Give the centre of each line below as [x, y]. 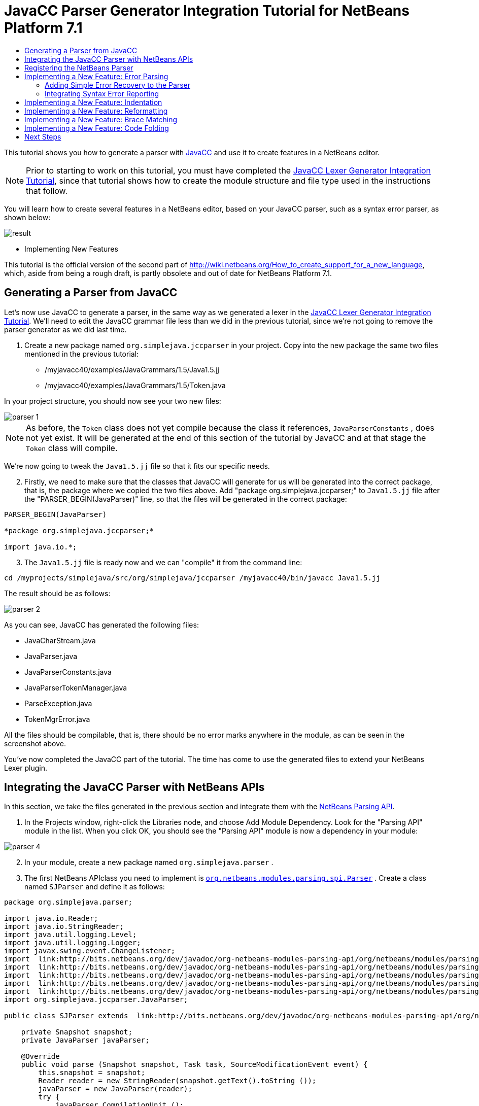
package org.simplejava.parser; [68, 902]
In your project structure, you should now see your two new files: [113, 401]
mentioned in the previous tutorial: [82, 354]
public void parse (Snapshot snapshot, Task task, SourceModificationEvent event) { [194, 1065]
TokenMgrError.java [57, 719]
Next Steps [43, 136]
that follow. [47, 191]
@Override [40, 1057]
